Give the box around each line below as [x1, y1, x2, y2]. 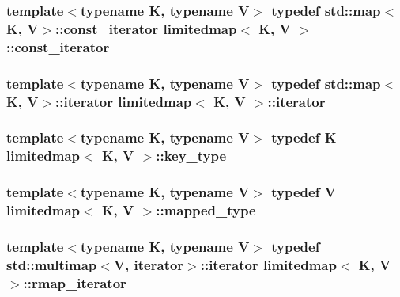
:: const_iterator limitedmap [55, 18, 237, 38]
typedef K [271, 128, 337, 147]
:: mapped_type [156, 200, 256, 220]
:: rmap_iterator [23, 272, 126, 292]
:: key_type [156, 146, 227, 166]
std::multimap [6, 254, 97, 274]
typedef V [271, 182, 336, 202]
